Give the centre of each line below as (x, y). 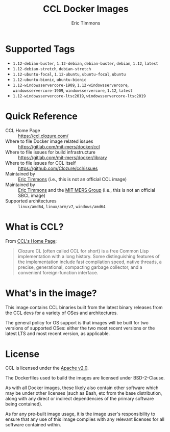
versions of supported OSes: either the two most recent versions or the (80, 328)
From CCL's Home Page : (31, 241)
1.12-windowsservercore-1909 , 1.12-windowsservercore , (71, 85)
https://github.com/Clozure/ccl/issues (58, 168)
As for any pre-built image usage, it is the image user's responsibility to (80, 414)
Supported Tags (40, 49)
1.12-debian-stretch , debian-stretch (52, 68)
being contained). (24, 404)
